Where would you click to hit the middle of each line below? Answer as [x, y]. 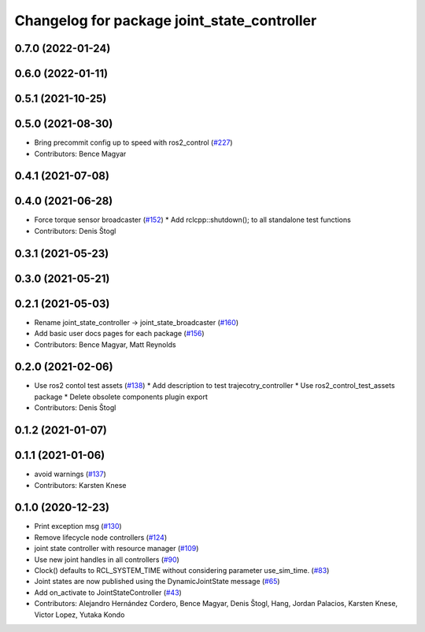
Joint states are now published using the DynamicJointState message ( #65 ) [157, 582]
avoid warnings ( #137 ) [70, 474]
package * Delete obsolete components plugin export [121, 397]
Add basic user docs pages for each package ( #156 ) [119, 334]
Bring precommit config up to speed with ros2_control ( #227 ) [133, 142]
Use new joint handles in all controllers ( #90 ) [107, 560]
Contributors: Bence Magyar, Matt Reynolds [105, 344]
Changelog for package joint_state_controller [166, 20]
